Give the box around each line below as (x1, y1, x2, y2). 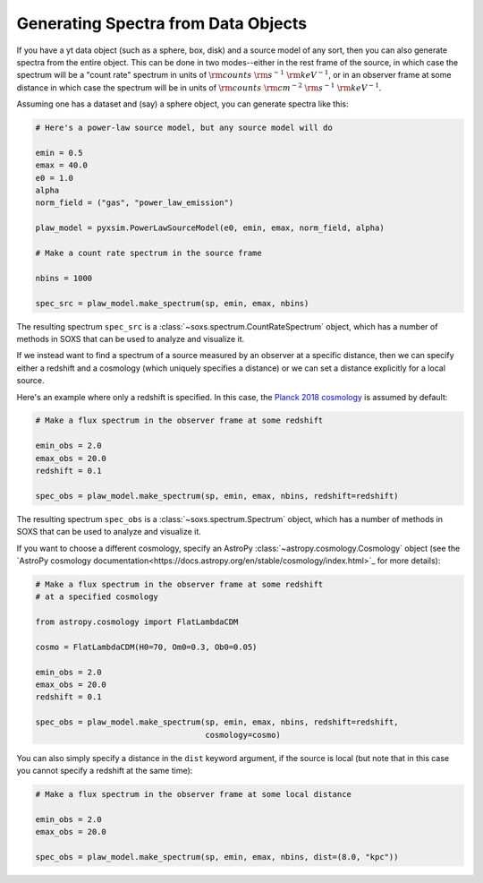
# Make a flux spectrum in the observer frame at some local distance (35, 789, 352, 800)
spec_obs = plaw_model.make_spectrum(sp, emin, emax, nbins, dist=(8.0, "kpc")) (35, 852, 399, 862)
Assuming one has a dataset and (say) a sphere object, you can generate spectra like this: (16, 99, 349, 109)
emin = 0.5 (35, 148, 83, 158)
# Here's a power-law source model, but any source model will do (35, 123, 333, 133)
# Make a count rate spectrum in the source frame (35, 248, 263, 258)
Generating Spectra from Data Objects (16, 13, 308, 33)
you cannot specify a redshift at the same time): (16, 766, 193, 776)
